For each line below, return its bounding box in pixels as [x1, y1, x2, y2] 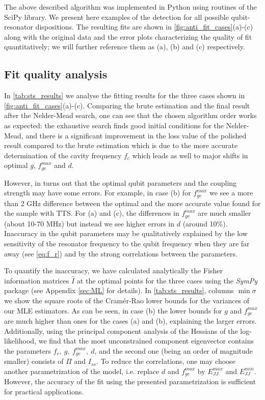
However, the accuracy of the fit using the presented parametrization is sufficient [4, 376, 256, 387]
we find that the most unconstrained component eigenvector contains [38, 335, 254, 346]
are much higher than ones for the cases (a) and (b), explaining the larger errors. [4, 316, 257, 326]
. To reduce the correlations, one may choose [96, 356, 235, 366]
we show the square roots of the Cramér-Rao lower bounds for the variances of [4, 295, 250, 306]
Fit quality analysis [4, 66, 108, 82]
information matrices [4, 275, 69, 285]
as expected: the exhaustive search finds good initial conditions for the [4, 120, 224, 130]
